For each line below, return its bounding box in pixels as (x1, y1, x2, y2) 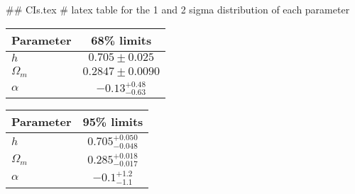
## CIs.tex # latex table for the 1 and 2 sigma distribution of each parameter (6, 2, 350, 16)
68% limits (91, 31, 152, 48)
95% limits (82, 113, 143, 130)
